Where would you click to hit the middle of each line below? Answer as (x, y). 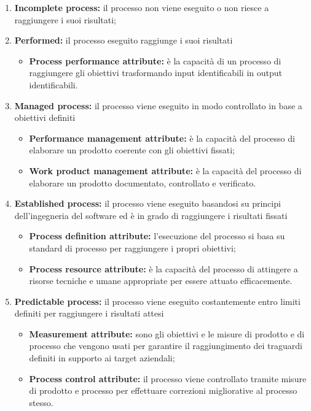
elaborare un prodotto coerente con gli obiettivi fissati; (132, 150)
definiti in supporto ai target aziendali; (102, 358)
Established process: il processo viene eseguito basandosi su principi (148, 203)
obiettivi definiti (45, 117)
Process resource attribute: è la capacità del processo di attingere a (163, 268)
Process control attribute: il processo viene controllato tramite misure (168, 378)
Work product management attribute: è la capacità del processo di (165, 170)
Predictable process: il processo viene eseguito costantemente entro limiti (157, 301)
